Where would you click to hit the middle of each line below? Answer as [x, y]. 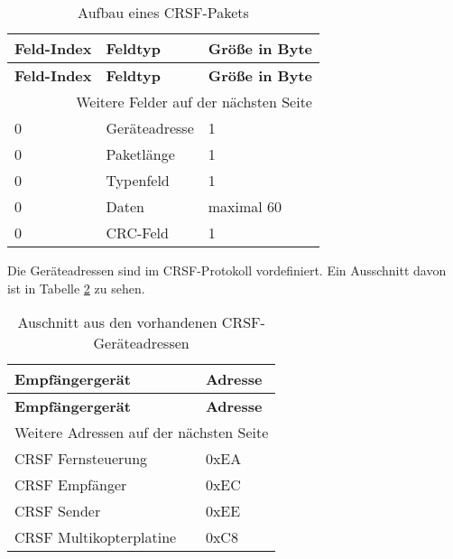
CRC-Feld [137, 233]
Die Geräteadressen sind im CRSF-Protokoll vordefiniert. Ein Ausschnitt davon [227, 270]
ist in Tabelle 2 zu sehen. [76, 288]
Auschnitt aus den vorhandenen [117, 322]
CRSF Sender [58, 511]
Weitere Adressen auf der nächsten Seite [142, 433]
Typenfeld [138, 180]
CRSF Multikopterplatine [96, 537]
